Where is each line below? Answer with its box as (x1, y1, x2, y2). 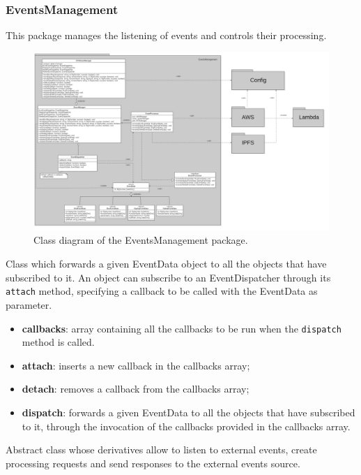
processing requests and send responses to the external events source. (6, 455, 300, 470)
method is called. (22, 335, 95, 349)
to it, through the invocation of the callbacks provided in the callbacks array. (22, 418, 351, 433)
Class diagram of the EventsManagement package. (33, 233, 248, 247)
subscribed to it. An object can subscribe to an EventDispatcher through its (6, 270, 331, 284)
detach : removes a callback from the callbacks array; (22, 381, 249, 396)
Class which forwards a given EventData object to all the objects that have (6, 256, 327, 271)
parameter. (6, 297, 52, 312)
